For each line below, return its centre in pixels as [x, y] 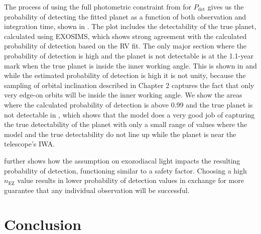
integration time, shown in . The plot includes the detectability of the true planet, [130, 26]
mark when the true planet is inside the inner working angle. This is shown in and [130, 65]
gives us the [226, 6]
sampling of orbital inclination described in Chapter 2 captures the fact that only [129, 85]
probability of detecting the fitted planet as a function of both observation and [125, 16]
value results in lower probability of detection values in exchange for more [131, 180]
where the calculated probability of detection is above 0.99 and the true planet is [128, 104]
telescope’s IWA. [30, 144]
